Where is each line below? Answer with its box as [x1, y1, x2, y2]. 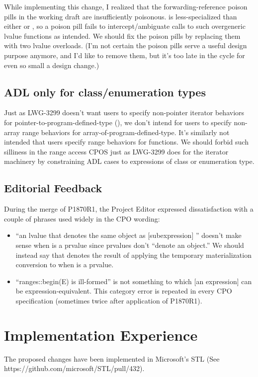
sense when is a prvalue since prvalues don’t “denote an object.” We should [15, 239, 244, 250]
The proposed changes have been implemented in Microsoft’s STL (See [4, 353, 220, 364]
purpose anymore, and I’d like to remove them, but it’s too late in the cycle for [4, 50, 245, 60]
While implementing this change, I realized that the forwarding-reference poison [4, 1, 248, 11]
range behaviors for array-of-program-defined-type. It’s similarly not [22, 127, 230, 137]
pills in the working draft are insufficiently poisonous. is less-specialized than [4, 11, 237, 21]
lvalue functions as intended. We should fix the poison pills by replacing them [4, 30, 241, 41]
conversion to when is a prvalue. [15, 259, 114, 270]
